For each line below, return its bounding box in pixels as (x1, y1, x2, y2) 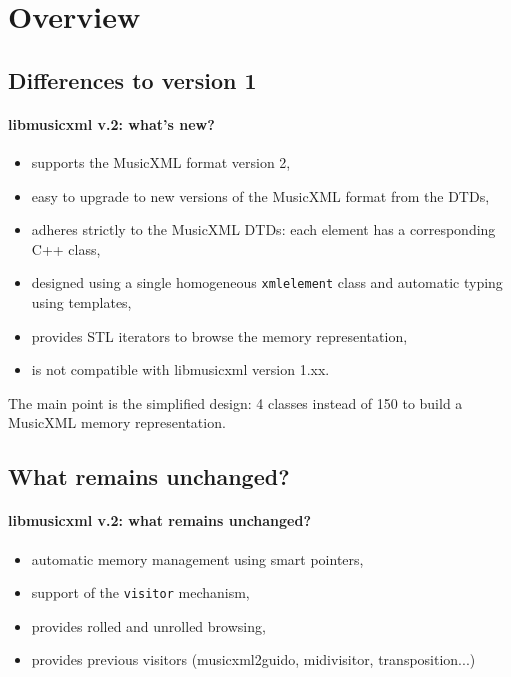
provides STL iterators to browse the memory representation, (31, 325, 408, 346)
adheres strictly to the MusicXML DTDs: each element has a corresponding (31, 219, 496, 240)
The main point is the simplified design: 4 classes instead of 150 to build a (8, 392, 463, 413)
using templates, (31, 291, 132, 312)
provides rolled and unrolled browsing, (31, 615, 266, 636)
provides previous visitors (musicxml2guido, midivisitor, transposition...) (31, 649, 476, 670)
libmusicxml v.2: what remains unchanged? (8, 510, 312, 531)
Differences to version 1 (8, 64, 257, 95)
